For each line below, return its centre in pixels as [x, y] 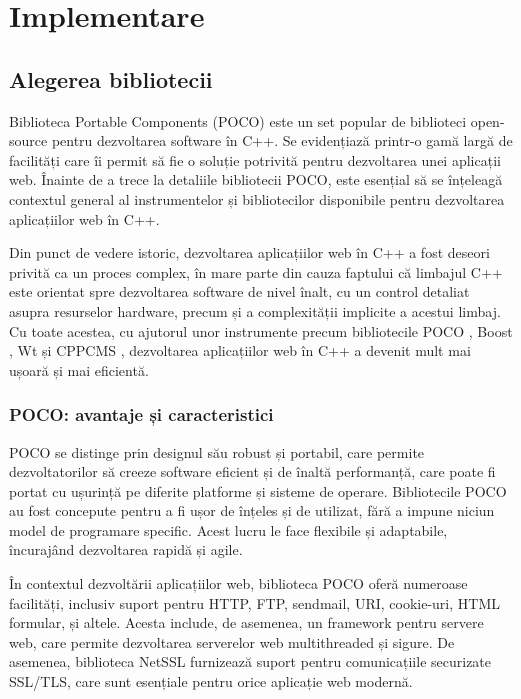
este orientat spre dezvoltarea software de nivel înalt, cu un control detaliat [239, 291]
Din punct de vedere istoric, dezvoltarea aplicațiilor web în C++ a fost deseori [249, 252]
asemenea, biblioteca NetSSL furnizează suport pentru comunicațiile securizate [250, 661]
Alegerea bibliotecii [111, 78]
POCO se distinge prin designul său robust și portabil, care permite [217, 451]
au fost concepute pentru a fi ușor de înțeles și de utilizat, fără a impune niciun [252, 510]
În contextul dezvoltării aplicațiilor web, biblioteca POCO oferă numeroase [238, 583]
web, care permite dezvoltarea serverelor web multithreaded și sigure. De [232, 641]
